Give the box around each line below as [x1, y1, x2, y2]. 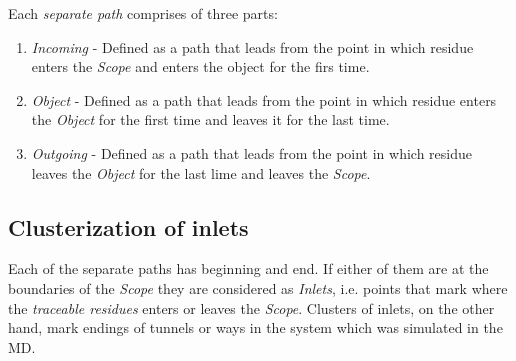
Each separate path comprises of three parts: [8, 3, 278, 23]
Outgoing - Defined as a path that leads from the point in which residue [31, 142, 473, 163]
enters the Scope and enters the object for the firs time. [31, 56, 370, 77]
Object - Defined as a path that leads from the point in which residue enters [31, 89, 497, 110]
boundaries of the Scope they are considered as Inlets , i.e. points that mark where [8, 277, 508, 298]
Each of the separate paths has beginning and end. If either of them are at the [8, 258, 489, 279]
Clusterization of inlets [8, 211, 249, 242]
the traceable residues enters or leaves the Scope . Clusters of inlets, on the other [8, 297, 495, 318]
